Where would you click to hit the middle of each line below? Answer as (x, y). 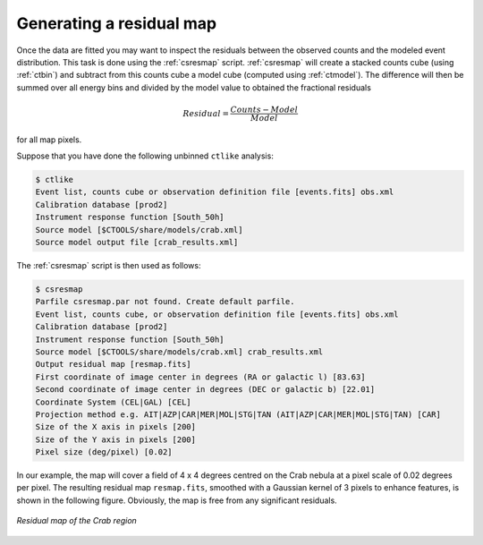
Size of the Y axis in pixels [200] (116, 439)
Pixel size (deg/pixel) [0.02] (104, 452)
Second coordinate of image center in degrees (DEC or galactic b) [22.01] (205, 390)
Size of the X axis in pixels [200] (116, 427)
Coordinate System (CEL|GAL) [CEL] (113, 402)
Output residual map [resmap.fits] (113, 364)
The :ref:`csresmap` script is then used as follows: (109, 266)
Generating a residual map (117, 23)
